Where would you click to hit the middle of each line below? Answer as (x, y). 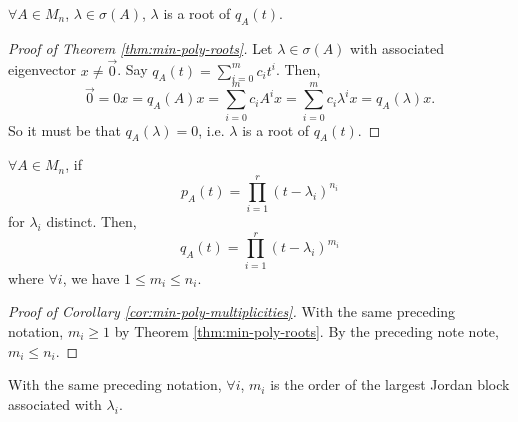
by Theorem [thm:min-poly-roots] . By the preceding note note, (306, 330)
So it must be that (64, 129)
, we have (91, 277)
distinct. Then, (91, 221)
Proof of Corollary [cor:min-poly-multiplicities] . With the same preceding (232, 311)
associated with (55, 403)
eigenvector (42, 69)
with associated (397, 47)
